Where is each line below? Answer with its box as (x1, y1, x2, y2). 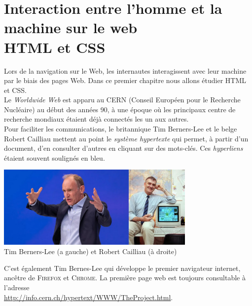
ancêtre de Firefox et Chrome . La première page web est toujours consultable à (4, 272, 246, 283)
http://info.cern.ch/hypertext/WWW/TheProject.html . (4, 292, 173, 302)
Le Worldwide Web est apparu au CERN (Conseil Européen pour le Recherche (4, 94, 241, 105)
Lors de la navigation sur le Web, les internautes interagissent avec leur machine (4, 65, 247, 76)
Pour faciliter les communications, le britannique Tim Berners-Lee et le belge (4, 124, 237, 134)
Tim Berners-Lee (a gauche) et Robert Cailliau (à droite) (4, 246, 177, 257)
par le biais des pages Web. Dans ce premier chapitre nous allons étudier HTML (4, 75, 247, 86)
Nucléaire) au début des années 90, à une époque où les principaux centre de (4, 104, 236, 114)
